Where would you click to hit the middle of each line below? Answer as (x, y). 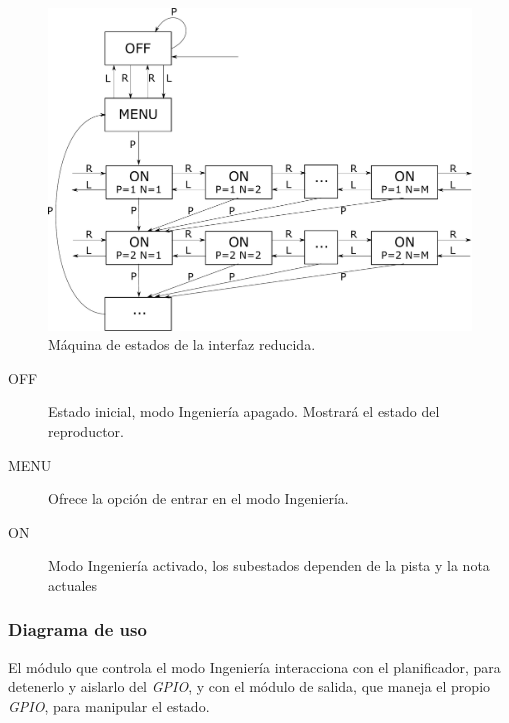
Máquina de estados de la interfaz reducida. (182, 344)
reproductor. (86, 430)
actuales (73, 584)
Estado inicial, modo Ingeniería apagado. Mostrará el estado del (244, 411)
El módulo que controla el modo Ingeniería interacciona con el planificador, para (254, 666)
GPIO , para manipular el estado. (109, 705)
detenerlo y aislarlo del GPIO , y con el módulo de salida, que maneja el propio (249, 686)
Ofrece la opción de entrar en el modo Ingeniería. (198, 498)
